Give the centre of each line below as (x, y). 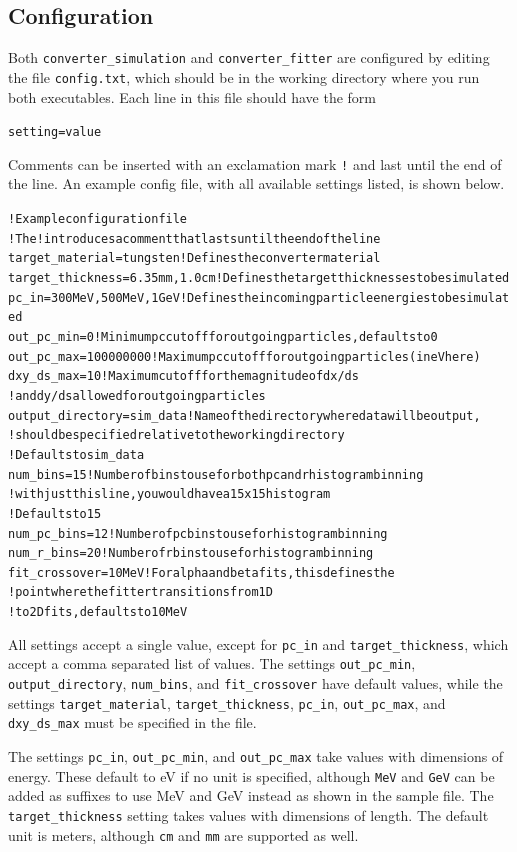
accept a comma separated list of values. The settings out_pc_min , (212, 663)
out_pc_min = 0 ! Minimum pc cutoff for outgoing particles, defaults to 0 (223, 336)
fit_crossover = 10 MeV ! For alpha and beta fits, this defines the (201, 572)
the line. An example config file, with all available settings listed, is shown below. (256, 183)
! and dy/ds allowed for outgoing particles (137, 395)
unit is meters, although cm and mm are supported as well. (183, 834)
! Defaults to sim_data (76, 454)
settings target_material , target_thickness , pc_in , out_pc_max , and (227, 702)
